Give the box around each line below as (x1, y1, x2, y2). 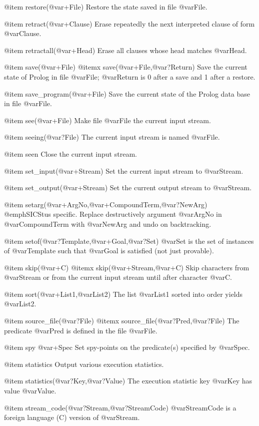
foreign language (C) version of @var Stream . (4, 412, 140, 422)
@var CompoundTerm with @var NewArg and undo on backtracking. (4, 218, 211, 229)
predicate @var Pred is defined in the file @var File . (4, 325, 157, 335)
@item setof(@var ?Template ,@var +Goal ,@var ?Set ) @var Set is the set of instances (4, 235, 254, 246)
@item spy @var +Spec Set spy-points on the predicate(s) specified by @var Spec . (4, 342, 250, 352)
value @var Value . (4, 385, 56, 396)
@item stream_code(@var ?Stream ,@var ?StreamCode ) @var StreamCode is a (4, 402, 236, 412)
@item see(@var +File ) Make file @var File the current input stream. (4, 115, 211, 125)
